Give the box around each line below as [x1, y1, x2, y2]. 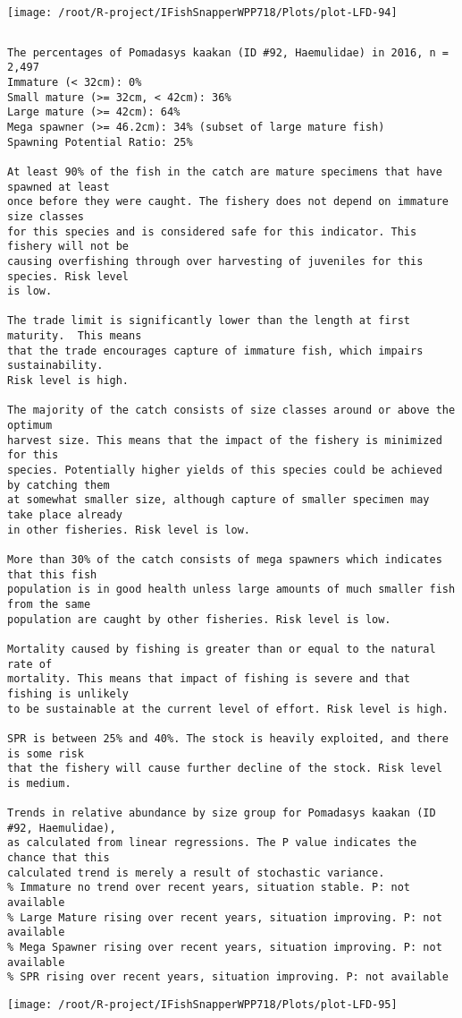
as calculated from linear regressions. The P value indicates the [7, 836, 417, 850]
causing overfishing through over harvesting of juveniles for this [7, 254, 424, 268]
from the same [7, 597, 91, 611]
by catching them [7, 478, 110, 492]
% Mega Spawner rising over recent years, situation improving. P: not [7, 941, 442, 954]
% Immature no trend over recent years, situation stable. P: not [7, 881, 411, 894]
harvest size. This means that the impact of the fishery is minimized [7, 433, 442, 447]
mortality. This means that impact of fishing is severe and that [7, 672, 411, 686]
